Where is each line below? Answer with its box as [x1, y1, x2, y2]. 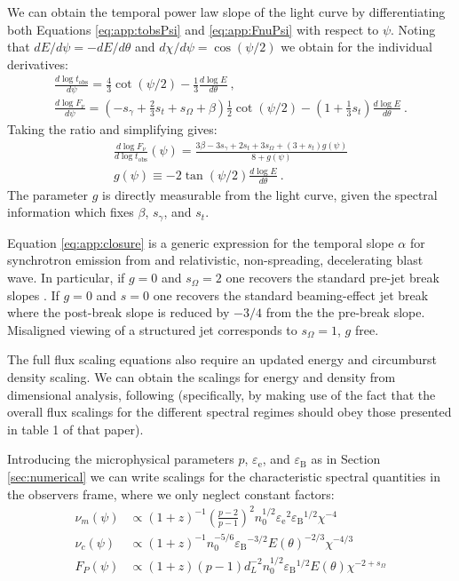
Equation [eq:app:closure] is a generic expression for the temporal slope [7, 233, 394, 251]
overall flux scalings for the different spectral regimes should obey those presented [7, 402, 452, 421]
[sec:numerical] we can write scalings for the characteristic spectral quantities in [7, 466, 440, 485]
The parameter [7, 185, 89, 203]
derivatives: [7, 54, 68, 73]
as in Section [311, 450, 381, 468]
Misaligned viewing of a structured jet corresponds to [7, 320, 297, 338]
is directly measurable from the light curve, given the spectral [102, 185, 438, 203]
